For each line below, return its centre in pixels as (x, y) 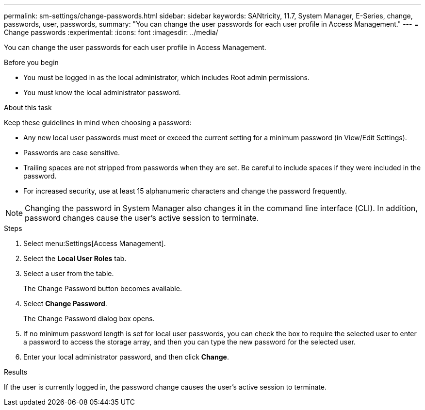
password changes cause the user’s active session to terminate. (142, 218)
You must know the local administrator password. (102, 92)
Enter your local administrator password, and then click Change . (126, 357)
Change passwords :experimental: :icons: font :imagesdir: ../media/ (111, 32)
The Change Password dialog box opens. (89, 319)
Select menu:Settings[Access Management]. (95, 243)
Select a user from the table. (69, 273)
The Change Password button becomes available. (103, 288)
